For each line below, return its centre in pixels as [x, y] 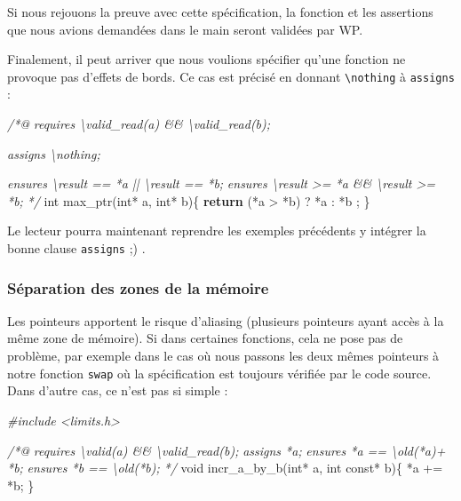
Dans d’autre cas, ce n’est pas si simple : [118, 390]
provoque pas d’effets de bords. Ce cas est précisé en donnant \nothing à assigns [231, 76]
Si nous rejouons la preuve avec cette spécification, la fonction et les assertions [220, 12]
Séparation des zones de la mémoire [138, 287]
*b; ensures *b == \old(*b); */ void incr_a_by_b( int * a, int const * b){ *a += [225, 468]
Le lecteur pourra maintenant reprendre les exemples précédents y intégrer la [217, 231]
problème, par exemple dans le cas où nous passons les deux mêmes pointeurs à [223, 356]
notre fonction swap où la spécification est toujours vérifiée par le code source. [219, 373]
